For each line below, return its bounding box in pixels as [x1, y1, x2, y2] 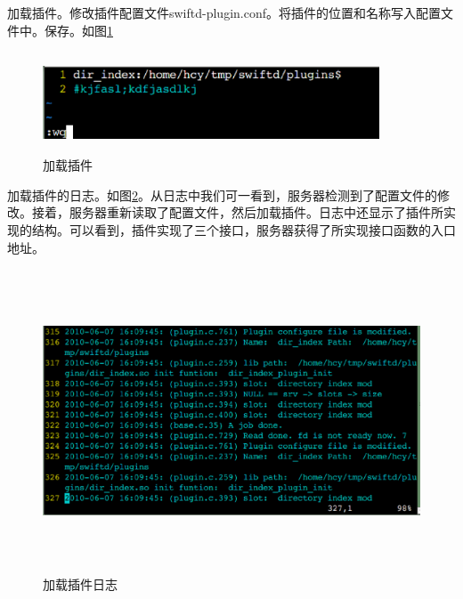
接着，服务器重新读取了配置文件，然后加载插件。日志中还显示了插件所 [31, 203, 443, 222]
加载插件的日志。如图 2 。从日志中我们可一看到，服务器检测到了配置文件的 [7, 185, 437, 204]
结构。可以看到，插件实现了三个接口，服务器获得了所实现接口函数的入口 [31, 220, 456, 239]
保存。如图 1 [44, 20, 113, 39]
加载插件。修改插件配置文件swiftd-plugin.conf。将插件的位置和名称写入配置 [7, 4, 442, 21]
